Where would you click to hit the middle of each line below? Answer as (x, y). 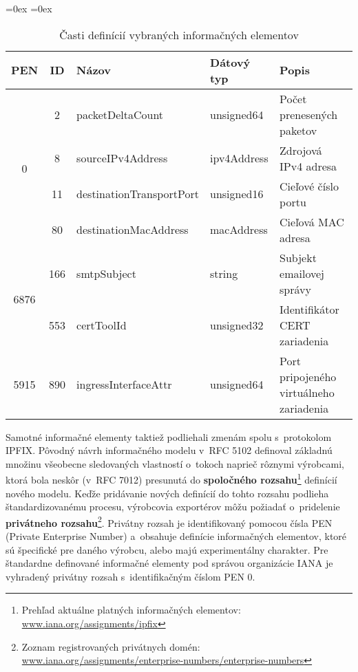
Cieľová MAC (312, 221)
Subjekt (298, 257)
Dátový (230, 62)
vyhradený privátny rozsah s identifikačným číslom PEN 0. (130, 576)
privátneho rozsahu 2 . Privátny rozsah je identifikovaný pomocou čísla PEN (169, 521)
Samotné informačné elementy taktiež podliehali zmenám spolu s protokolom (169, 436)
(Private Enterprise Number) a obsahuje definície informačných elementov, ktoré (176, 536)
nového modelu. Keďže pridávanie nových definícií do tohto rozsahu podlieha (167, 493)
